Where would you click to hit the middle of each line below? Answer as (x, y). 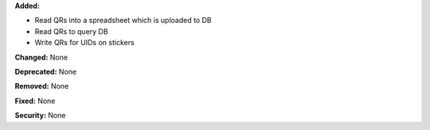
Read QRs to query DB (71, 31)
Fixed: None (35, 101)
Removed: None (42, 86)
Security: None (40, 116)
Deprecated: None (46, 71)
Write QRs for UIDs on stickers (84, 43)
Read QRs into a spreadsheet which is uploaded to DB (123, 21)
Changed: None (41, 57)
